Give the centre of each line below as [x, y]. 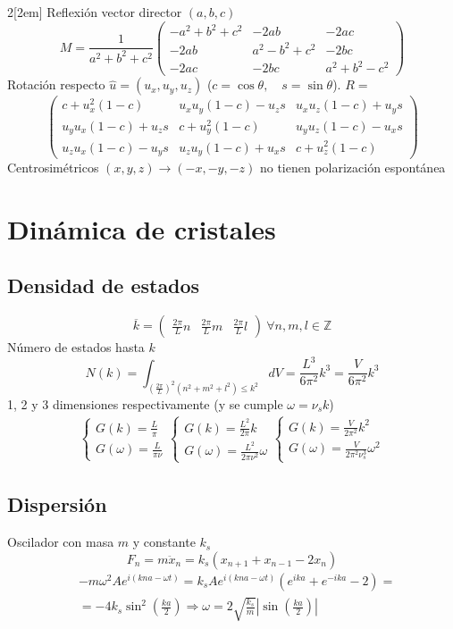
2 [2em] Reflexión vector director [95, 12]
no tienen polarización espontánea [352, 167]
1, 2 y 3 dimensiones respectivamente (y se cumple [145, 403]
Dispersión [57, 504]
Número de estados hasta [76, 347]
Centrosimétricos [53, 167]
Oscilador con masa [61, 542]
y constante [164, 542]
